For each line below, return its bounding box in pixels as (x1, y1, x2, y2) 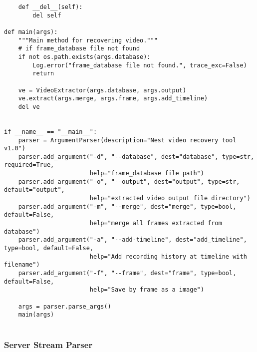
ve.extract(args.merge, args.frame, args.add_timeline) (18, 95, 208, 102)
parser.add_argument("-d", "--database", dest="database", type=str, (18, 153, 255, 160)
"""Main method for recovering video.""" (18, 36, 158, 44)
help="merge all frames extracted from (89, 220, 222, 227)
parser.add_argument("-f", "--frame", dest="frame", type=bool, (18, 270, 237, 277)
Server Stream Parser (4, 338, 93, 351)
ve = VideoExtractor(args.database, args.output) (18, 86, 187, 94)
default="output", (4, 186, 65, 194)
